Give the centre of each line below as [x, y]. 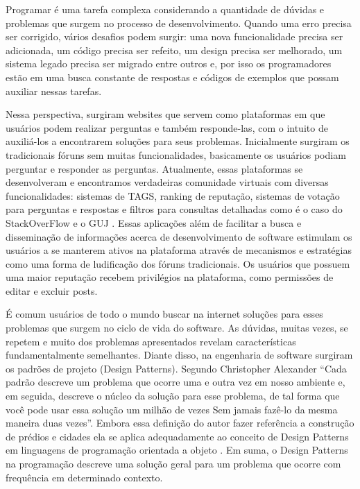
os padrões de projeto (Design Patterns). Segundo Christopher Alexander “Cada [176, 368]
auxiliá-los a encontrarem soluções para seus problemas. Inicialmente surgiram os [178, 141]
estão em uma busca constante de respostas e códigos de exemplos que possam [172, 77]
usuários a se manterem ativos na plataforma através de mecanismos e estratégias [179, 250]
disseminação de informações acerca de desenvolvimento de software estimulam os [179, 236]
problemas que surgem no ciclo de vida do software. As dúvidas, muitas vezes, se [177, 328]
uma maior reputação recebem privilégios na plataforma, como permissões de [170, 277]
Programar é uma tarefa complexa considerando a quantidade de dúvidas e [165, 9]
